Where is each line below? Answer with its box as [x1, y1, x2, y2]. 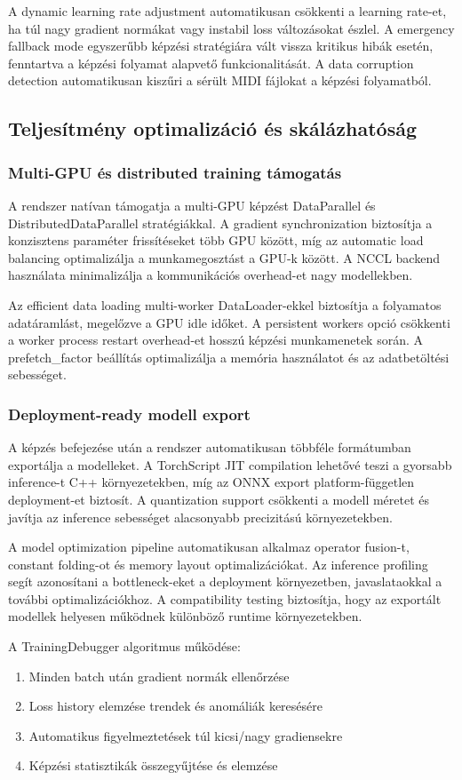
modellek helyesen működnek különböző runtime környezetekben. [8, 607, 362, 625]
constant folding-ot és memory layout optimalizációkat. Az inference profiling [8, 554, 428, 573]
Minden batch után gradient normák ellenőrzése [28, 666, 290, 685]
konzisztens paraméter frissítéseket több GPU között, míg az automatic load [8, 231, 424, 250]
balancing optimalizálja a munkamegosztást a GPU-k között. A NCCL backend [8, 248, 440, 267]
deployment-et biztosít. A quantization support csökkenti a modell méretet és [8, 489, 430, 508]
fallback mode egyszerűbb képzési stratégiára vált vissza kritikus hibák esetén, [8, 36, 434, 55]
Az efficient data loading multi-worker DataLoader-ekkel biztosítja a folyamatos [8, 295, 442, 314]
